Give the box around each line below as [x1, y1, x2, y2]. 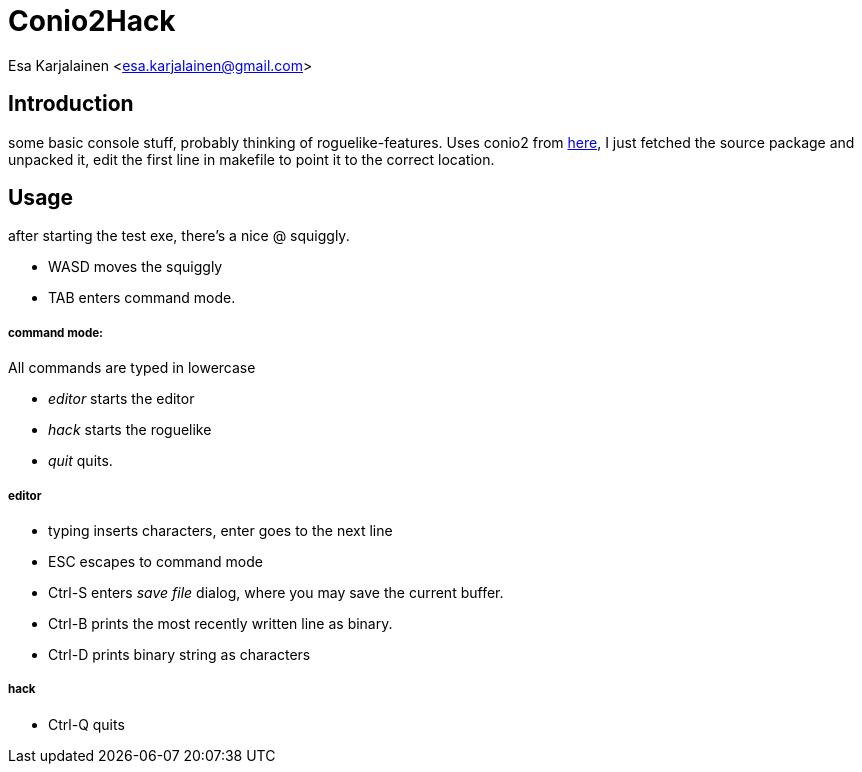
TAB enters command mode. [48, 289, 236, 307]
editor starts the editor [48, 390, 195, 408]
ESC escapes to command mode [48, 553, 263, 570]
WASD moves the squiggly [48, 258, 223, 276]
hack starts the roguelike [48, 421, 212, 439]
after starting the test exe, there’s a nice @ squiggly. [8, 227, 350, 245]
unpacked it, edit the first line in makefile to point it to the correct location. [8, 150, 495, 168]
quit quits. [48, 452, 113, 470]
